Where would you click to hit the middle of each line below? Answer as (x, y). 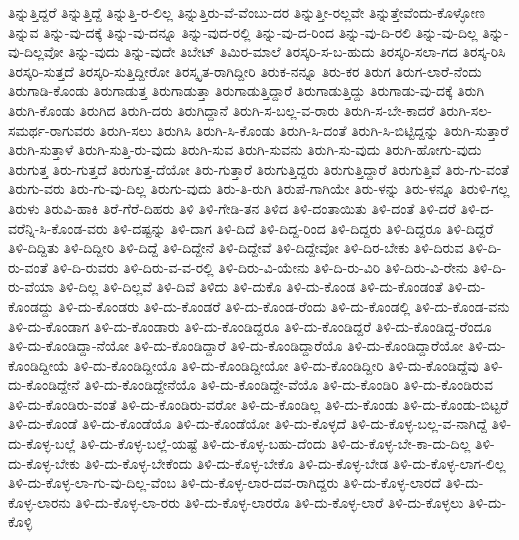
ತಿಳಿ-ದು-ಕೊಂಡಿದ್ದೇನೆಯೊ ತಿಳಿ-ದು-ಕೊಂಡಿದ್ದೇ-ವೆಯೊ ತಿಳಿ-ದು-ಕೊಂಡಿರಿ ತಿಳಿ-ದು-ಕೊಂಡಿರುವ (288, 384)
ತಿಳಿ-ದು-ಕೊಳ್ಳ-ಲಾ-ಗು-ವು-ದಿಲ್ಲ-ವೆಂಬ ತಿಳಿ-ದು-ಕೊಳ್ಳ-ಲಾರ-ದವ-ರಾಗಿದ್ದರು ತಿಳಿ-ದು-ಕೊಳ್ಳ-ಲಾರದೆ (224, 482)
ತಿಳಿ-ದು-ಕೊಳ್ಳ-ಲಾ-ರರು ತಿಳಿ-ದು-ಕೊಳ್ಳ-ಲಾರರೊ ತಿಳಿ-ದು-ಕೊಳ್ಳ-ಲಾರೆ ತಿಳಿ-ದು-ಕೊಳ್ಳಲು (269, 501)
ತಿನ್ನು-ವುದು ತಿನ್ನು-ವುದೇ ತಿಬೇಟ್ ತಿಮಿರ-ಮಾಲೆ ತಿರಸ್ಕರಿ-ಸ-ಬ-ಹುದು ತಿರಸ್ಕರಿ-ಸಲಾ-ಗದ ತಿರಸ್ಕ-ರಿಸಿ (287, 51)
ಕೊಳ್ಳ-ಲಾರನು (39, 501)
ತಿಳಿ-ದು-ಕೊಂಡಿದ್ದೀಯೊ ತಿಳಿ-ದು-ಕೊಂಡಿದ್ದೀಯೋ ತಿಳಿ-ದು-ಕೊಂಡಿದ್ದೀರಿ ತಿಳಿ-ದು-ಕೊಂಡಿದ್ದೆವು (276, 364)
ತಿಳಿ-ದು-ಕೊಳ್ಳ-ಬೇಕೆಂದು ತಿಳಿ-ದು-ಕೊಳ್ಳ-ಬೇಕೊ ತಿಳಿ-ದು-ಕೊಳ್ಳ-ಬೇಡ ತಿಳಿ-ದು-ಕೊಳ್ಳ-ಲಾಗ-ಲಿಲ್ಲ (295, 462)
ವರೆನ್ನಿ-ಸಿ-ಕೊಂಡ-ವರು (58, 227)
